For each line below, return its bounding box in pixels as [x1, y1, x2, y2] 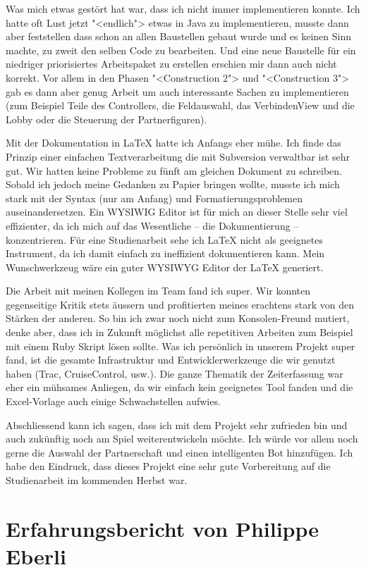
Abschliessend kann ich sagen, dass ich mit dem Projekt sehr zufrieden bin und [6, 417, 348, 432]
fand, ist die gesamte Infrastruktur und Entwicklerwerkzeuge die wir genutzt [6, 352, 336, 367]
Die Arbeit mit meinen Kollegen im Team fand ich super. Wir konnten [6, 283, 311, 298]
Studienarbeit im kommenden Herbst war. [6, 473, 188, 487]
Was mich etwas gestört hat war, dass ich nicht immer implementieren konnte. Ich [6, 1, 360, 16]
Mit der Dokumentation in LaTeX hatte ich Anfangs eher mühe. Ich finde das [6, 135, 341, 150]
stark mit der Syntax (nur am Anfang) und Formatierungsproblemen [6, 190, 303, 205]
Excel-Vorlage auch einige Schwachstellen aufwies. [6, 394, 221, 409]
